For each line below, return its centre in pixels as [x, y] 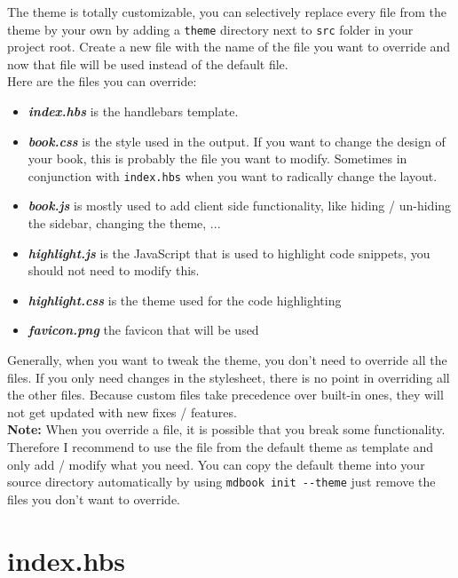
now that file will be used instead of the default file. [148, 63]
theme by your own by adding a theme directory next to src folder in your [210, 29]
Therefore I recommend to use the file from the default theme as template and [221, 447]
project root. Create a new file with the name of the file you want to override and [229, 47]
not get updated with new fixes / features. [122, 412]
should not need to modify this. [114, 270]
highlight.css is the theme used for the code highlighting [185, 300]
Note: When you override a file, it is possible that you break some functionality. [226, 429]
